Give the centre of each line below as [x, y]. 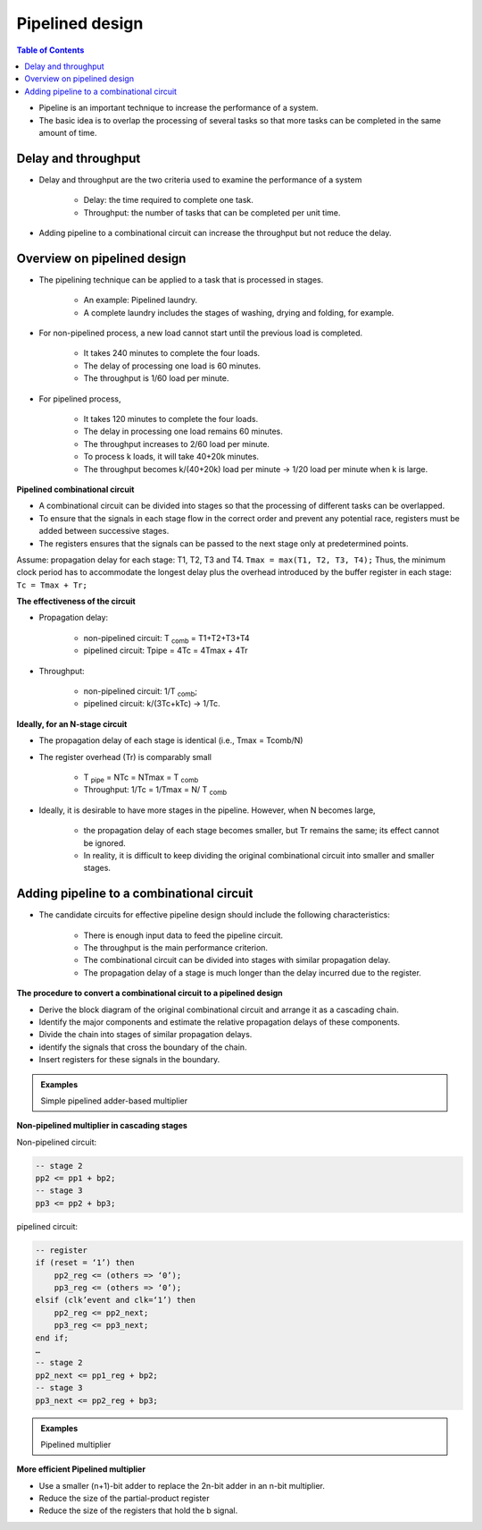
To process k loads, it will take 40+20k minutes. [171, 457]
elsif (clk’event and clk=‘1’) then [116, 1300]
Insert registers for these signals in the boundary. [129, 1060]
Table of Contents [50, 50]
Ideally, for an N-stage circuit [72, 723]
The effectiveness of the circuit [76, 601]
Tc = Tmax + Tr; [52, 585]
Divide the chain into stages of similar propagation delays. [145, 1035]
